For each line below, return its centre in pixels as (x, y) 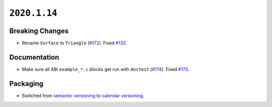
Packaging (26, 84)
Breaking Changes (39, 31)
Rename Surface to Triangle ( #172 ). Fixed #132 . (75, 43)
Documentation (34, 57)
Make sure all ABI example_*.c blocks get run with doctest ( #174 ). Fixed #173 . (106, 69)
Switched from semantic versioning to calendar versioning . (83, 95)
